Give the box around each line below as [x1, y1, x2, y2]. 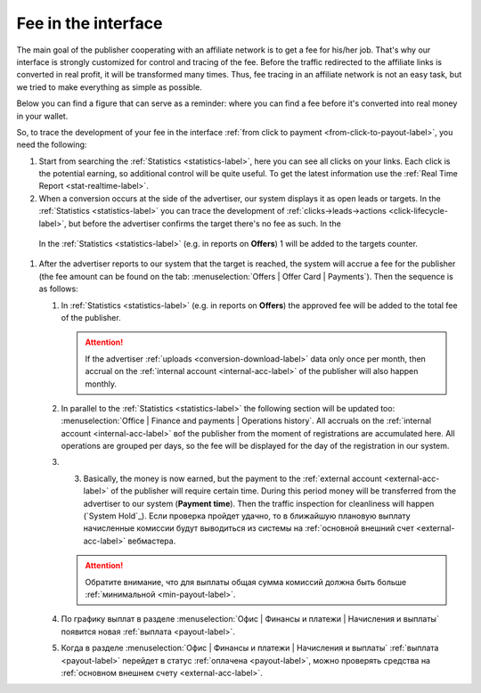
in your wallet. [16, 110, 69, 121]
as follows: [38, 283, 79, 294]
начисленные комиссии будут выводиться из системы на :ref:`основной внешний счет [83, 523, 414, 534]
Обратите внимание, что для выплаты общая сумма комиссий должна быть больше [85, 576, 407, 587]
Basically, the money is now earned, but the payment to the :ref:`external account [83, 473, 382, 484]
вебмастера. [127, 535, 176, 546]
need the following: [16, 139, 87, 151]
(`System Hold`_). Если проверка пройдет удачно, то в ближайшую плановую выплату [83, 510, 411, 521]
